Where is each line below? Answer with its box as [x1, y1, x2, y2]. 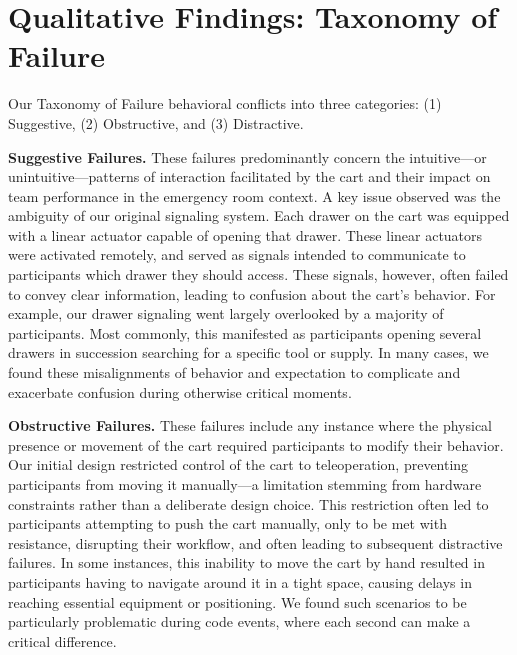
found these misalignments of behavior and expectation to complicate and [8, 362, 461, 383]
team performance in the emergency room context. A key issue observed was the [8, 185, 501, 206]
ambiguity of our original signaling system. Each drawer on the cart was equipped [8, 205, 510, 226]
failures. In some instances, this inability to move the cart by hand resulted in [8, 552, 485, 573]
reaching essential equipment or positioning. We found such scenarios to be [8, 591, 467, 612]
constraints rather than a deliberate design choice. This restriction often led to [8, 493, 489, 514]
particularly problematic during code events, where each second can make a [8, 611, 471, 632]
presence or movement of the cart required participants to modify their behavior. [8, 434, 504, 455]
